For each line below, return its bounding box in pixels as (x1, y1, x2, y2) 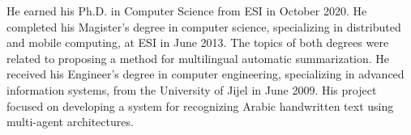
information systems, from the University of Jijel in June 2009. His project (6, 81, 377, 98)
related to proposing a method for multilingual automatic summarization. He (6, 49, 390, 66)
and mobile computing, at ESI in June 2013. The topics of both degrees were (6, 34, 389, 51)
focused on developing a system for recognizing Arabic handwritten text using (6, 97, 394, 114)
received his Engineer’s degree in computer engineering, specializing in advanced (6, 65, 405, 82)
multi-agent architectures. (6, 113, 134, 130)
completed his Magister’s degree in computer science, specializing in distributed (6, 18, 401, 35)
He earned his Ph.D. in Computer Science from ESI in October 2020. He (6, 2, 367, 19)
